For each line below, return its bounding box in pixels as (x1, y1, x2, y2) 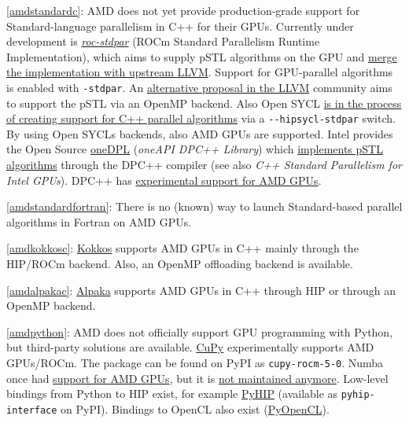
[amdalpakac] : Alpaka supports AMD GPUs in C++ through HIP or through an (6, 281, 396, 298)
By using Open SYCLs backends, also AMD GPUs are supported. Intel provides (6, 125, 393, 142)
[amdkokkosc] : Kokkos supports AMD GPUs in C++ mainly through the (6, 240, 359, 256)
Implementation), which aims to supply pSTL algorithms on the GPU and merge (6, 48, 397, 64)
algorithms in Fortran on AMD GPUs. (6, 213, 192, 230)
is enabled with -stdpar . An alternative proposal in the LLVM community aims (6, 79, 392, 95)
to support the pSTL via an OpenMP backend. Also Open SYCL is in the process (6, 94, 402, 111)
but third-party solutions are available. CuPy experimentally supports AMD (6, 339, 374, 355)
